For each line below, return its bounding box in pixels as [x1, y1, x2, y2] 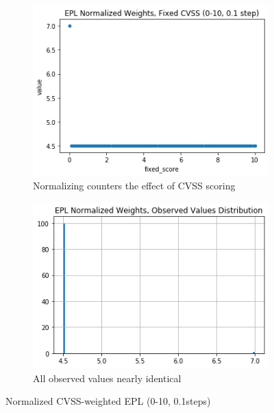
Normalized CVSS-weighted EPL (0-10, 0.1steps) [5, 394, 211, 408]
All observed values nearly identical [33, 370, 182, 385]
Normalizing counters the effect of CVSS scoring [33, 178, 236, 193]
